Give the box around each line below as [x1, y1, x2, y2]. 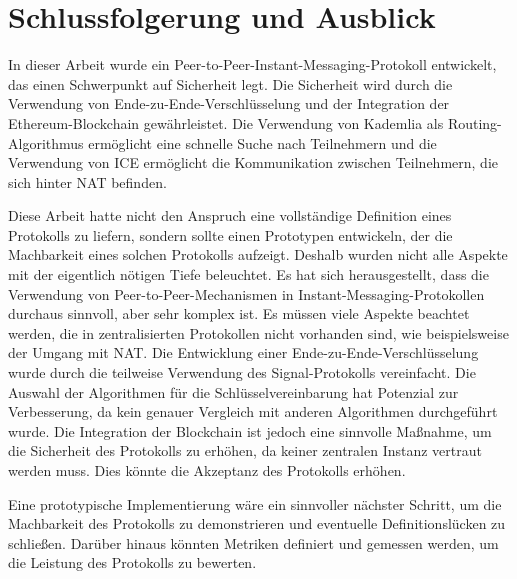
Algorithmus [8, 132, 84, 153]
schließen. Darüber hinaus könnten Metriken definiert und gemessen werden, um [8, 532, 499, 553]
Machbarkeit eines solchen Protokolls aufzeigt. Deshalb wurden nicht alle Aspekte [8, 244, 508, 265]
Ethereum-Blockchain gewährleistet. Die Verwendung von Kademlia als [8, 112, 444, 133]
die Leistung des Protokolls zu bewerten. [8, 552, 257, 573]
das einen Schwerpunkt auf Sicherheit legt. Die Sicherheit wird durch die [8, 73, 453, 94]
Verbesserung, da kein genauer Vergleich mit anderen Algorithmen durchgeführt [8, 401, 498, 422]
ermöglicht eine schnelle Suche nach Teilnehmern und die [88, 132, 437, 153]
